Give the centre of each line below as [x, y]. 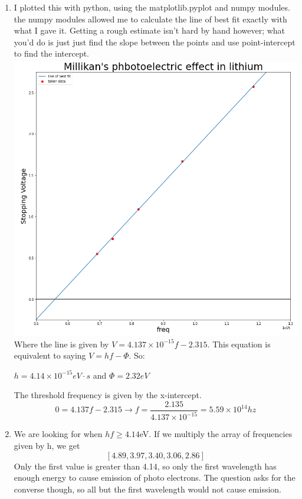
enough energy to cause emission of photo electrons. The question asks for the [155, 477]
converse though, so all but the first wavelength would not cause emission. [147, 489]
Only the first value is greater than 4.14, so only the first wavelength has [145, 466]
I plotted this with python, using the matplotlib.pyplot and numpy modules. [152, 7]
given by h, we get [47, 445]
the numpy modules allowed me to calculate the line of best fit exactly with [150, 19]
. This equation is [239, 344]
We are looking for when [58, 434]
